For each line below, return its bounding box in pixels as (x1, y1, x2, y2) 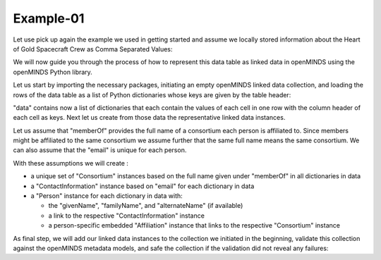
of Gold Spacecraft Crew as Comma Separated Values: (13, 44, 173, 53)
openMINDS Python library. (13, 68, 93, 76)
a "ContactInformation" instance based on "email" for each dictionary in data (30, 182, 255, 190)
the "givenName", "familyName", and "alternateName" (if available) (48, 202, 243, 210)
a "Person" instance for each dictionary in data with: (30, 192, 183, 200)
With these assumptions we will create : (13, 159, 128, 167)
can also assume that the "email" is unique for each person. (13, 146, 187, 154)
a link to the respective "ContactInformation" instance (48, 211, 205, 220)
